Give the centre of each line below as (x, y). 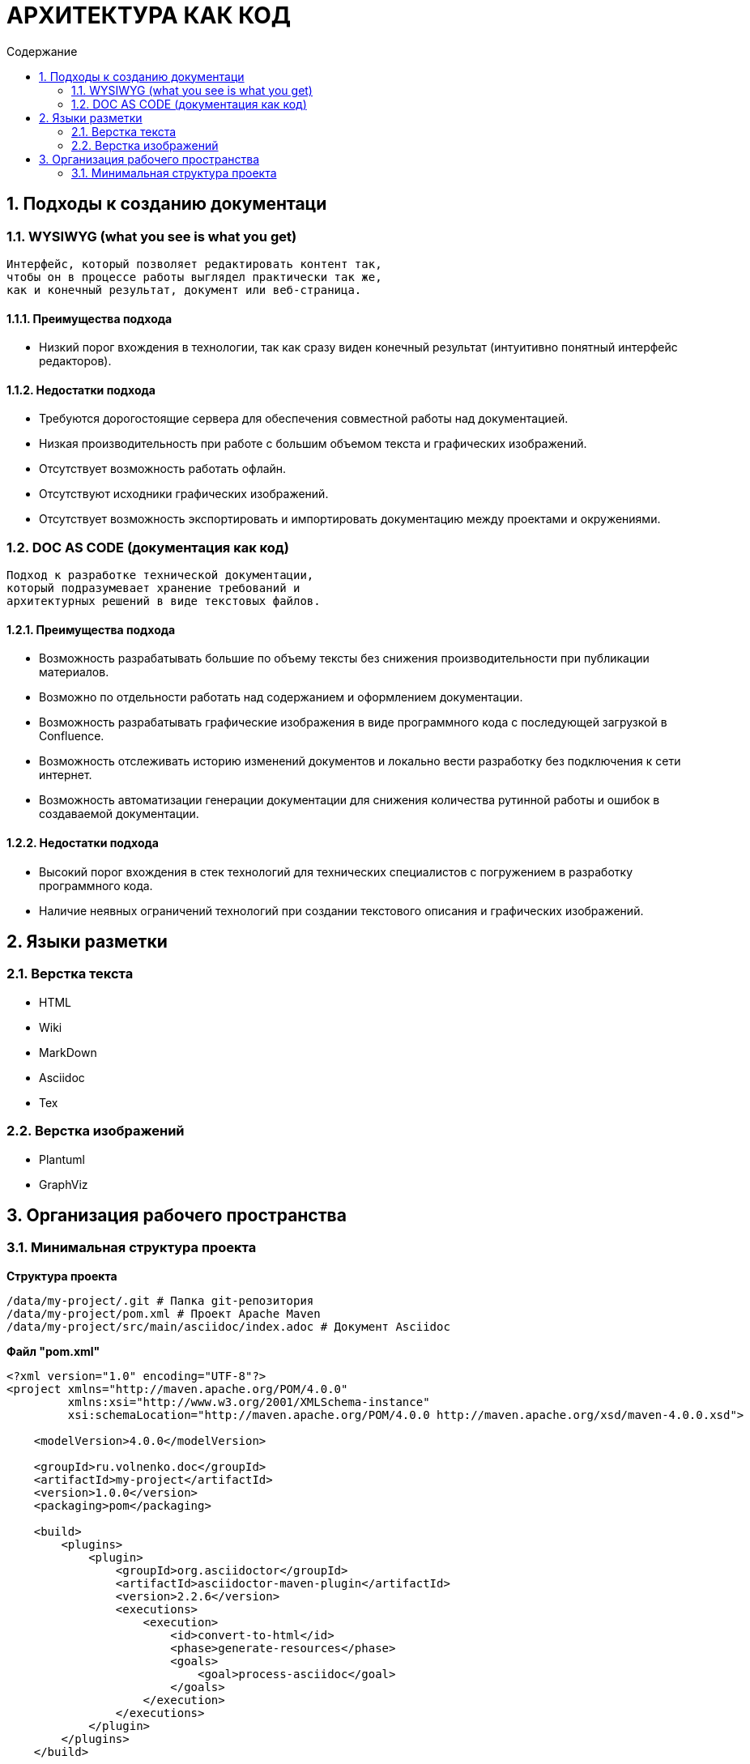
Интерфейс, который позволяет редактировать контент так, (194, 264)
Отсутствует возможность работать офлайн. (163, 469)
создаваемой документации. (119, 814)
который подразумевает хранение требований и (153, 588)
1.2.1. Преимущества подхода (91, 629)
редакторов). (75, 361)
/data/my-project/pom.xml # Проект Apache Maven (164, 1313)
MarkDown (68, 1052)
